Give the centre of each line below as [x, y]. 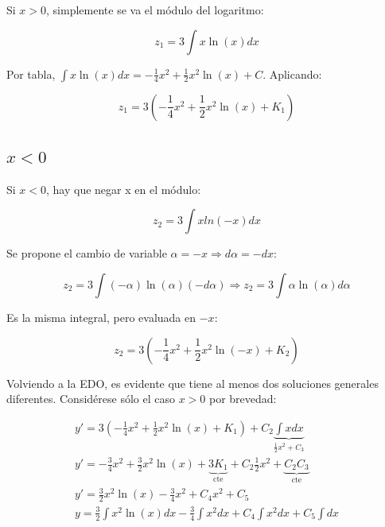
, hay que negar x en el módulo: [124, 189]
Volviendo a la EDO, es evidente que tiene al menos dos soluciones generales [192, 383]
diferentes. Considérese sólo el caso [91, 399]
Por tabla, [31, 74]
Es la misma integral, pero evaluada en [101, 317]
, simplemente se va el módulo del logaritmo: [155, 10]
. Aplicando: [292, 74]
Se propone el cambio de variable [87, 253]
